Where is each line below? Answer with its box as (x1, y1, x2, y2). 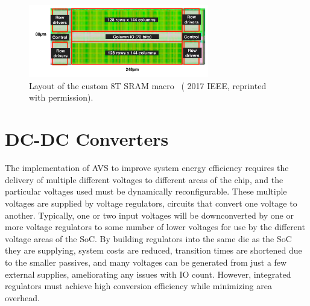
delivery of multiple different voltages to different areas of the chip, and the (5, 173, 283, 186)
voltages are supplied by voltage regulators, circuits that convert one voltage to (5, 196, 297, 209)
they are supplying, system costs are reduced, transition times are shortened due (5, 244, 302, 257)
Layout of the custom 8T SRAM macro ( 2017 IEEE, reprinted (29, 79, 267, 92)
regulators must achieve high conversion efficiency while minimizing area (5, 279, 272, 292)
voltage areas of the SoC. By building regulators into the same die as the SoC (5, 232, 292, 245)
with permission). (29, 91, 93, 104)
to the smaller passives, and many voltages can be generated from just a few (5, 255, 287, 268)
